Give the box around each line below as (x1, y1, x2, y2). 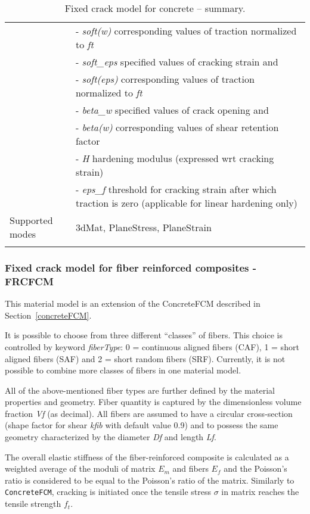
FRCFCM (5, 273, 54, 288)
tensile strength (5, 497, 61, 510)
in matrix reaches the (221, 485, 299, 498)
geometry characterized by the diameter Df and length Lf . (5, 431, 216, 443)
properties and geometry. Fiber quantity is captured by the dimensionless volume (5, 395, 302, 408)
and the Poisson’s (224, 462, 287, 475)
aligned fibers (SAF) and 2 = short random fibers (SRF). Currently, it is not (5, 352, 286, 365)
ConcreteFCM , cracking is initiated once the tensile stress (5, 485, 211, 498)
